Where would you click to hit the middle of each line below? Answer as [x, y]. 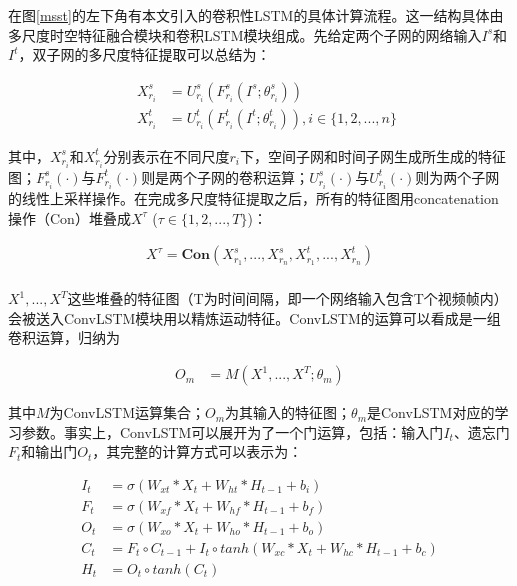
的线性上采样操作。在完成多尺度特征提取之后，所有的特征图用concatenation [253, 198]
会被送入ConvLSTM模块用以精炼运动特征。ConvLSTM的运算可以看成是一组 [254, 317]
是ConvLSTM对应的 [431, 412]
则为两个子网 [457, 176]
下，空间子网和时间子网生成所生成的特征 [373, 155]
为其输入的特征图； [288, 412]
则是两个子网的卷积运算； [225, 176]
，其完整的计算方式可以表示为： [197, 451]
